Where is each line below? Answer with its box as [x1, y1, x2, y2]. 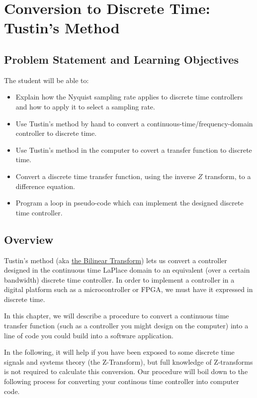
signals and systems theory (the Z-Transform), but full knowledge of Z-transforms [4, 356, 253, 367]
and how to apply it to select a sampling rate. [15, 101, 155, 111]
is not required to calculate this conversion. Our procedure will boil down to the [4, 366, 248, 377]
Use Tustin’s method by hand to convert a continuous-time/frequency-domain [15, 118, 253, 128]
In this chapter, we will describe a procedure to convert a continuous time [4, 310, 229, 321]
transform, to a [205, 171, 251, 181]
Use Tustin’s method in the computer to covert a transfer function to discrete [15, 144, 252, 155]
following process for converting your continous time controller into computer [4, 376, 239, 387]
